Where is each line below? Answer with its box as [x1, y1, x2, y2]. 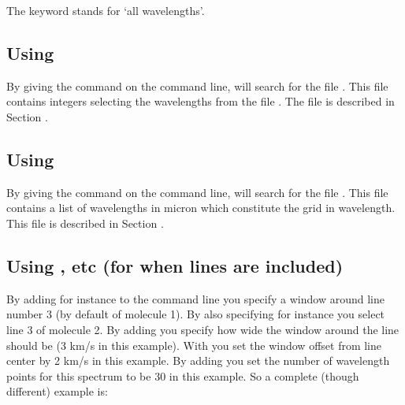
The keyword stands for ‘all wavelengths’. [6, 2, 205, 18]
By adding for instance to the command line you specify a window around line [6, 290, 385, 307]
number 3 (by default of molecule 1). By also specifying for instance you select [6, 306, 385, 322]
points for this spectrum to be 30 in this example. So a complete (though [6, 367, 359, 384]
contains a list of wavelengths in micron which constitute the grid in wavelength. [6, 199, 396, 216]
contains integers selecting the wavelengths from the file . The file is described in [6, 93, 395, 110]
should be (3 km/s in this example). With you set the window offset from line [6, 336, 382, 353]
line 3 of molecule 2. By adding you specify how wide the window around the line [6, 321, 399, 337]
